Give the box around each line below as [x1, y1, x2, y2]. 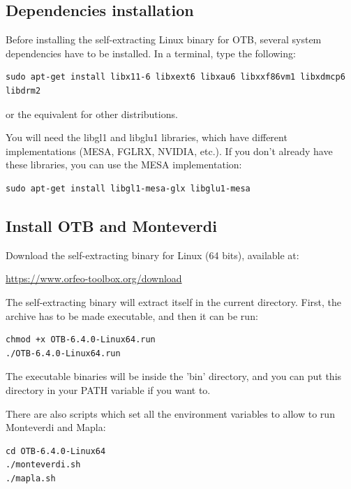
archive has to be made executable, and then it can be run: [6, 308, 258, 323]
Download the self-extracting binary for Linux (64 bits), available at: [6, 247, 299, 262]
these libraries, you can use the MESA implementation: [6, 157, 242, 172]
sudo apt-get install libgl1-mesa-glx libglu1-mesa [6, 183, 251, 194]
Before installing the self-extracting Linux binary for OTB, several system [6, 32, 322, 47]
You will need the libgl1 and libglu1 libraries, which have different [6, 130, 287, 145]
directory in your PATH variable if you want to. [6, 382, 211, 397]
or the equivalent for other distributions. [6, 106, 178, 121]
